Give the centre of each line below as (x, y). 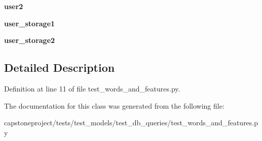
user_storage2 (30, 40)
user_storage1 (30, 23)
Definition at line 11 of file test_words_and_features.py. (92, 88)
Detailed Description (60, 67)
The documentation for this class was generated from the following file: (114, 105)
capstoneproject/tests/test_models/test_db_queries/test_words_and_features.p (131, 123)
